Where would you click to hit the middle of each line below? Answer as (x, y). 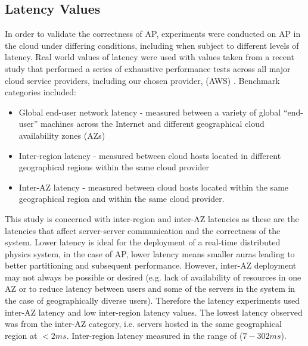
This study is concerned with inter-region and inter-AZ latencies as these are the (152, 218)
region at (21, 335)
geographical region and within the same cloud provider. (122, 199)
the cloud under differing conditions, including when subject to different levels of (152, 45)
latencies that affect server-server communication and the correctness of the (143, 230)
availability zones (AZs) (62, 135)
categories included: (41, 92)
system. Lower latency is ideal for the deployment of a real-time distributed (143, 242)
